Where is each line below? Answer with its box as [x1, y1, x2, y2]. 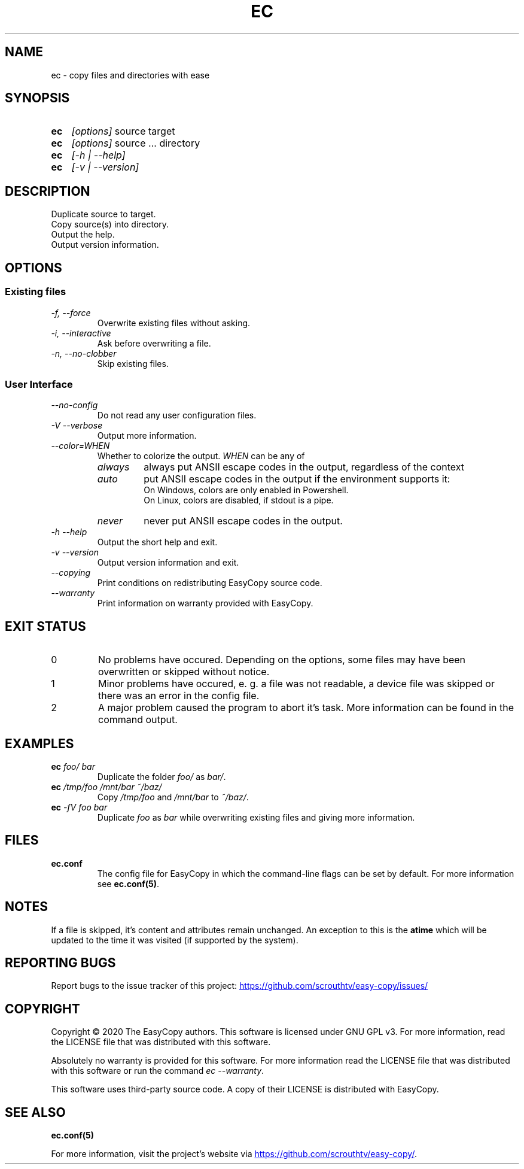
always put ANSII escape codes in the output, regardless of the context [144, 461, 465, 473]
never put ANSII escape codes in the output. [144, 515, 343, 527]
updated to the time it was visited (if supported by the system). [51, 934, 298, 945]
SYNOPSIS [5, 90, 70, 106]
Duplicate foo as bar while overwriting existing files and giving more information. [97, 812, 415, 822]
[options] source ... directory [71, 137, 200, 150]
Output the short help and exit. [97, 537, 218, 548]
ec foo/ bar [51, 761, 95, 772]
